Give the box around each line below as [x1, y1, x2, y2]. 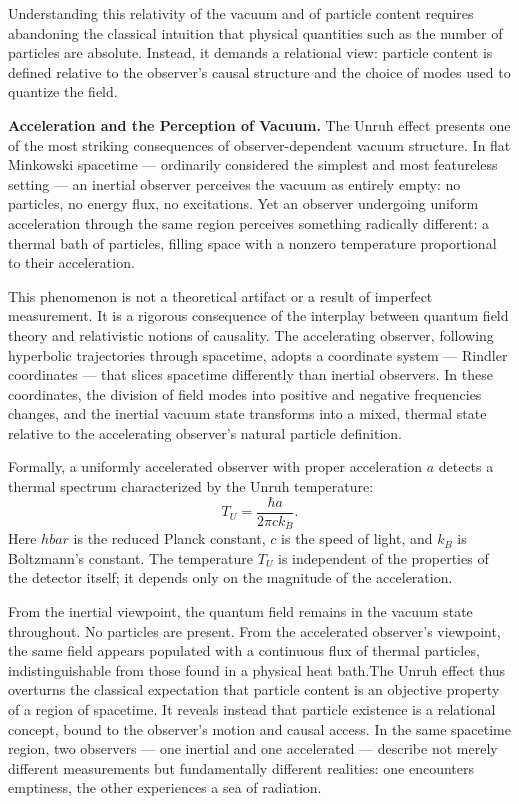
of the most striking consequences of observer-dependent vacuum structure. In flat [8, 134, 511, 155]
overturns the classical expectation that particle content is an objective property [8, 679, 500, 700]
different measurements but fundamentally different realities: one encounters [8, 757, 474, 778]
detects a [438, 456, 494, 477]
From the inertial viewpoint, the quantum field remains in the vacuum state [8, 600, 473, 621]
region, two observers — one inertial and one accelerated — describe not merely [8, 738, 498, 759]
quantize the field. [8, 81, 118, 102]
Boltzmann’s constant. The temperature [8, 547, 254, 568]
